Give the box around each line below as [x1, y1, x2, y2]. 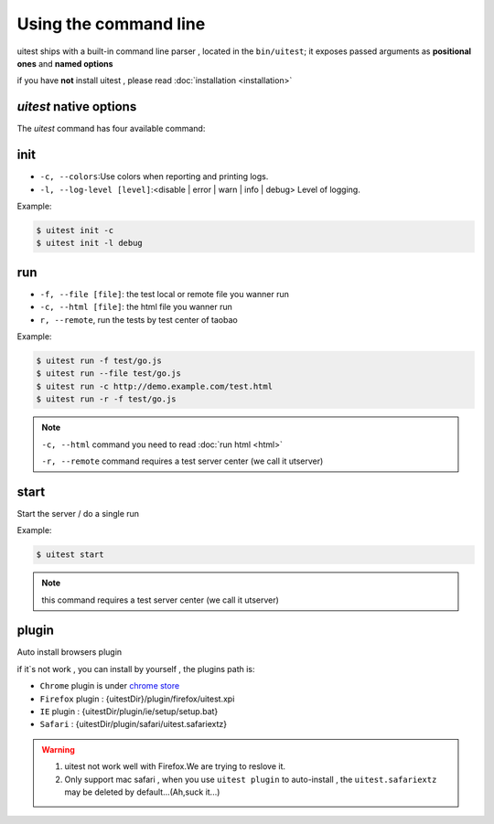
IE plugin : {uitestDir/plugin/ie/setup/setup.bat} [39, 706, 219, 717]
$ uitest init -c [36, 225, 114, 235]
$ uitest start [36, 550, 104, 560]
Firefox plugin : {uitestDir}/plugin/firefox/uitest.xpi [39, 693, 235, 704]
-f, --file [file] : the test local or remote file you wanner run [39, 288, 290, 299]
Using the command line [16, 14, 206, 34]
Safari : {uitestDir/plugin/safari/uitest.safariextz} [39, 719, 228, 730]
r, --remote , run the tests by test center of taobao [39, 314, 238, 325]
